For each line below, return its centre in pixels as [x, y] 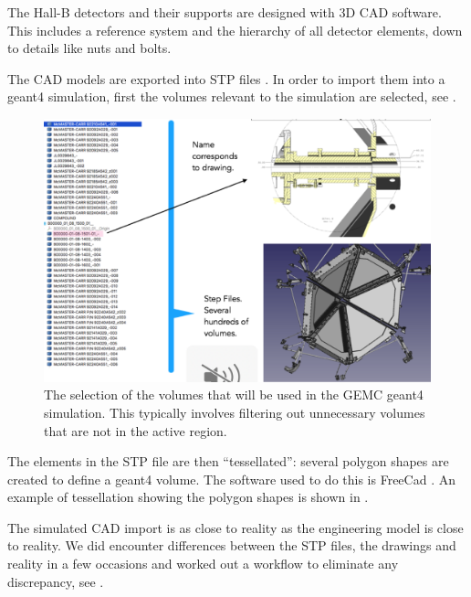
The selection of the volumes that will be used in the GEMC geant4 [234, 394]
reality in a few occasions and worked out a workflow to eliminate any [203, 564]
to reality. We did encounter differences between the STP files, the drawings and [232, 545]
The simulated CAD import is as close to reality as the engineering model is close [235, 527]
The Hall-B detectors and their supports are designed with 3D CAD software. [225, 12]
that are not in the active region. [136, 430]
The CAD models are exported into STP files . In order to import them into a [226, 78]
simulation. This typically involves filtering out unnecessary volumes [235, 412]
